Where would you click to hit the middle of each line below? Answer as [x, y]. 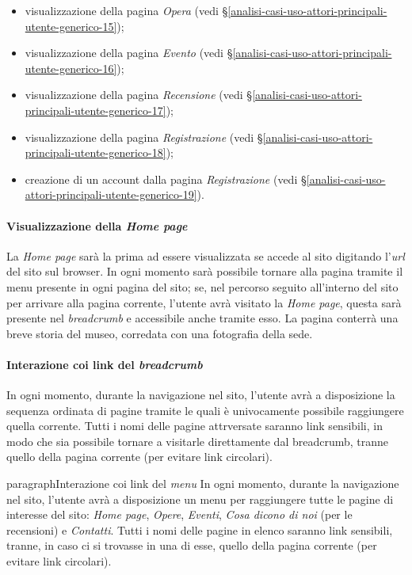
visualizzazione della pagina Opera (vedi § [126, 10]
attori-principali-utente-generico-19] [111, 194]
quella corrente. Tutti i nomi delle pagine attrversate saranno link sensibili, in [195, 426]
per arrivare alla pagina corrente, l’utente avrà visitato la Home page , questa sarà [204, 302]
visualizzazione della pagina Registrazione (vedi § [144, 137]
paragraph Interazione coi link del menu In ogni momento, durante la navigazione [203, 484]
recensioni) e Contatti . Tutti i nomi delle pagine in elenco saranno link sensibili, [200, 529]
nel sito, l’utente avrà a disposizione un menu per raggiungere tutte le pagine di [200, 499]
